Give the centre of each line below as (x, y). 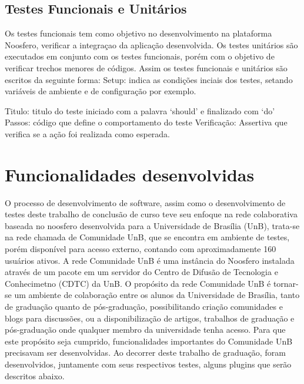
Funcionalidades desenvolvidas (130, 174)
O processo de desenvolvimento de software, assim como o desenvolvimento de (145, 202)
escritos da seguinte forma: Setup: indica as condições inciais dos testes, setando (149, 79)
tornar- (286, 283)
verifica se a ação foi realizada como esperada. (88, 133)
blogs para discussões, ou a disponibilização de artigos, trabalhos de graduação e (150, 318)
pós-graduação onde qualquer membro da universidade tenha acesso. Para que (145, 330)
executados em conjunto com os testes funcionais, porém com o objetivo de (140, 56)
